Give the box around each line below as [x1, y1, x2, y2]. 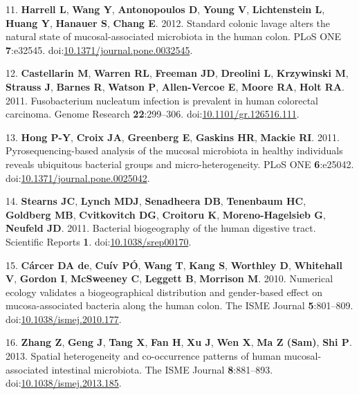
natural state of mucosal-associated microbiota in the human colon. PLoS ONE [6, 29, 342, 44]
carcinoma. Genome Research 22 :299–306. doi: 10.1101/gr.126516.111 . [6, 107, 300, 121]
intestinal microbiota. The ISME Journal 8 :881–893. [51, 362, 273, 376]
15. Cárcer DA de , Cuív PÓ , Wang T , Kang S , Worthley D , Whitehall [6, 257, 342, 272]
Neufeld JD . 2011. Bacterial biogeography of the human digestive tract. [6, 221, 316, 235]
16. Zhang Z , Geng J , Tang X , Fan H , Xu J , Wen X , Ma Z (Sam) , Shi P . [6, 335, 352, 349]
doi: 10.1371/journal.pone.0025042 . [6, 170, 150, 185]
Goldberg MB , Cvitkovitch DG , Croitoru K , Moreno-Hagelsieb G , [6, 207, 326, 221]
